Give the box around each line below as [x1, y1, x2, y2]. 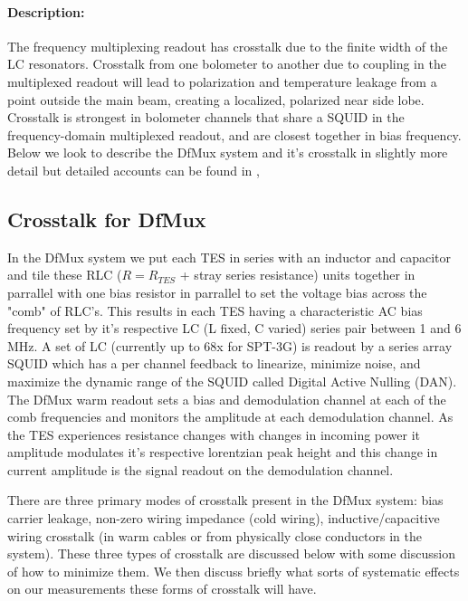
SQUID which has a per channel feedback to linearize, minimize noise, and [7, 354, 421, 373]
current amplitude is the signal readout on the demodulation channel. [7, 460, 394, 479]
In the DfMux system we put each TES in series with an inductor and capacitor [7, 247, 452, 266]
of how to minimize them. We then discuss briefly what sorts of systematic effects [7, 561, 460, 580]
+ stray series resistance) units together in [179, 265, 415, 284]
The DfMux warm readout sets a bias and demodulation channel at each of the [7, 389, 446, 408]
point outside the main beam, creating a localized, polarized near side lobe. [7, 90, 425, 109]
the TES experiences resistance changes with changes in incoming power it [7, 425, 421, 444]
